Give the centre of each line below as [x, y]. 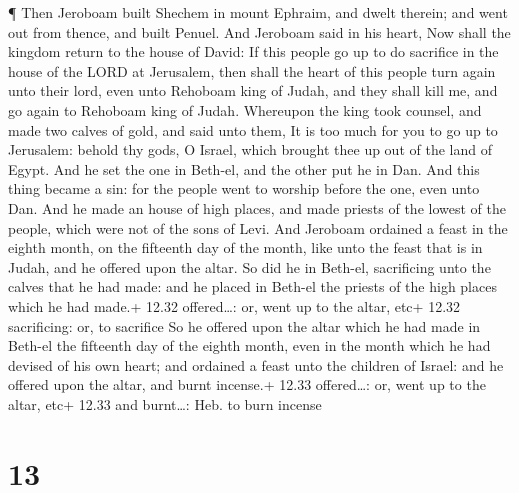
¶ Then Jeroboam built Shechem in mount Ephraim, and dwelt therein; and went [258, 12]
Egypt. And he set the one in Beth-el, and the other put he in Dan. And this [244, 168]
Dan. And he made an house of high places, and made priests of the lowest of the [257, 207]
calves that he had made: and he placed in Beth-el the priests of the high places [252, 286]
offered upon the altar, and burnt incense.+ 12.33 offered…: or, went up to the [247, 384]
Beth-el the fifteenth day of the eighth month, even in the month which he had [249, 345]
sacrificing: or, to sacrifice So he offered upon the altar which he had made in [244, 325]
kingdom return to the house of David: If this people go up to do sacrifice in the [253, 51]
